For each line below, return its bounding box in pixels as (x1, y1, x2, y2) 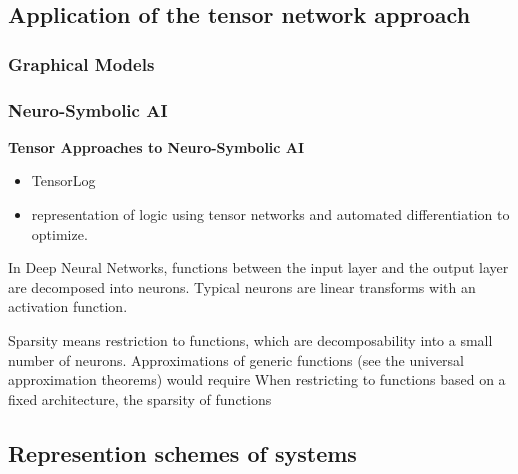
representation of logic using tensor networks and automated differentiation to (31, 204, 510, 225)
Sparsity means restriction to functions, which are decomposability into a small (8, 330, 493, 350)
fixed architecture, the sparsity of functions (8, 388, 272, 409)
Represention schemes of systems (8, 437, 357, 468)
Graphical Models (8, 51, 155, 76)
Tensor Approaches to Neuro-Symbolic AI (8, 136, 305, 157)
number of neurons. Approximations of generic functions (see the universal (8, 349, 464, 370)
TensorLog (31, 170, 96, 191)
